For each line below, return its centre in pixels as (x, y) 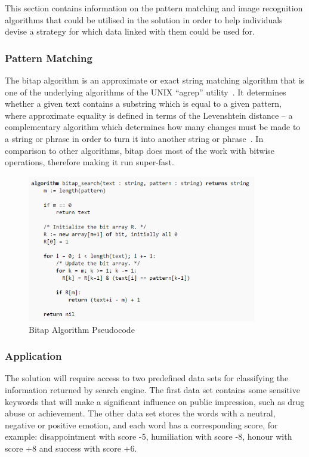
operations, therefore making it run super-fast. (89, 162)
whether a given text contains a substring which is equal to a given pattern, (143, 104)
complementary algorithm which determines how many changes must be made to (153, 127)
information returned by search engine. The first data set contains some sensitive (152, 389)
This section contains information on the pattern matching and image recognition (154, 8)
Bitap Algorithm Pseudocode (82, 329)
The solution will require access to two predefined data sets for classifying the (147, 378)
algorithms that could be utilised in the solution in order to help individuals (144, 19)
